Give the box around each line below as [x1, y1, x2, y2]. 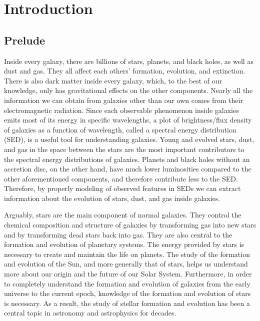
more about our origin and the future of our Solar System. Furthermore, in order [4, 268, 252, 279]
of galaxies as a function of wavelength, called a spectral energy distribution [4, 124, 236, 134]
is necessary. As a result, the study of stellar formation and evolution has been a [4, 297, 250, 308]
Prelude [4, 32, 45, 47]
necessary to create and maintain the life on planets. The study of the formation [4, 248, 250, 259]
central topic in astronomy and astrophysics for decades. [4, 307, 176, 318]
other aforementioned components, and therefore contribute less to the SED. [4, 173, 238, 183]
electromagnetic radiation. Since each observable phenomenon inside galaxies [4, 104, 239, 115]
